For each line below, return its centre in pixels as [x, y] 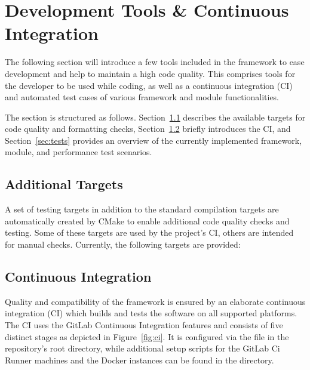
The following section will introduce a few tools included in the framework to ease [155, 62]
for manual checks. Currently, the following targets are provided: [123, 244]
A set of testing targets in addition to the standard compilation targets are [142, 209]
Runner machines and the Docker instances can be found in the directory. [139, 360]
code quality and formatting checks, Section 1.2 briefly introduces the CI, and [148, 129]
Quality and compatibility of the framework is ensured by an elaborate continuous [155, 301]
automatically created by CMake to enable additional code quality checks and [147, 221]
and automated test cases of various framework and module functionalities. [142, 97]
